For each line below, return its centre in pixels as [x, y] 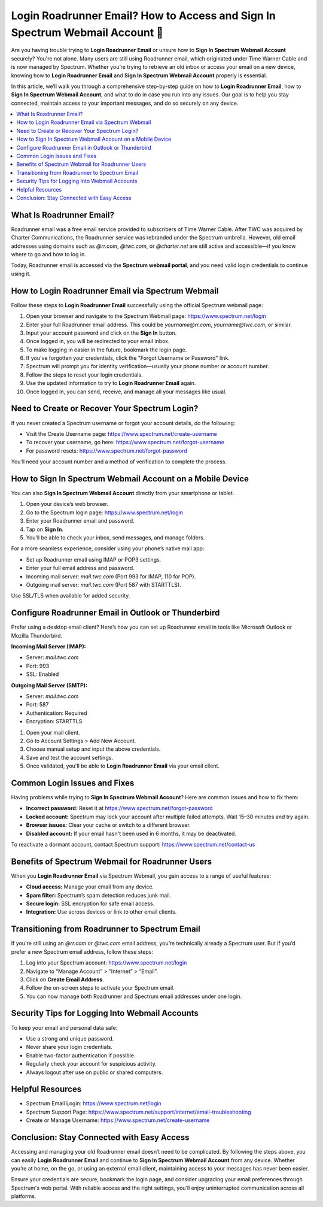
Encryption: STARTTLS [54, 721]
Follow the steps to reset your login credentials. [84, 375]
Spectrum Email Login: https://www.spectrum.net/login [94, 1103]
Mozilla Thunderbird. [37, 635]
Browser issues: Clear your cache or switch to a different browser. [108, 825]
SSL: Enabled [42, 674]
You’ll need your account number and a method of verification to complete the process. [119, 462]
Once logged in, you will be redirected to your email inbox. [98, 341]
